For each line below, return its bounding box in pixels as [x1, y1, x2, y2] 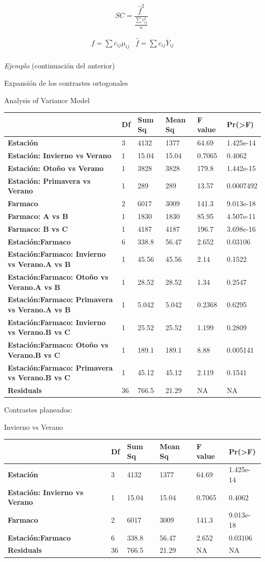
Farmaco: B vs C [8, 223, 68, 234]
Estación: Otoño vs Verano [8, 162, 104, 173]
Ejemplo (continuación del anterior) [4, 60, 115, 71]
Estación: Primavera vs [8, 175, 91, 186]
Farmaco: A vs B [8, 210, 68, 221]
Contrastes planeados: [4, 404, 72, 415]
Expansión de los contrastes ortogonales [4, 78, 128, 88]
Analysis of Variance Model [4, 94, 90, 105]
